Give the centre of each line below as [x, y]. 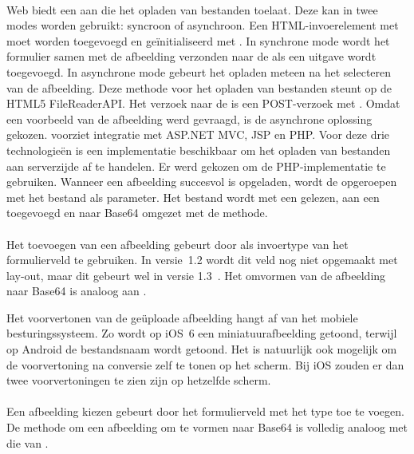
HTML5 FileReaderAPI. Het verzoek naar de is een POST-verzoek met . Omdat [203, 103]
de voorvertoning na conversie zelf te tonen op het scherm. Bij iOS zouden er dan [205, 364]
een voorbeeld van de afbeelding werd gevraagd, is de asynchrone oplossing [189, 118]
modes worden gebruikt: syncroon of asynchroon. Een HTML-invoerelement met [203, 25]
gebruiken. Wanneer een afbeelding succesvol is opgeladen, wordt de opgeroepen [202, 182]
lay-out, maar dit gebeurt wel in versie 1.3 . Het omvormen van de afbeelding [196, 275]
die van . [28, 442]
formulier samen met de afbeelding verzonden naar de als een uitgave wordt [191, 56]
